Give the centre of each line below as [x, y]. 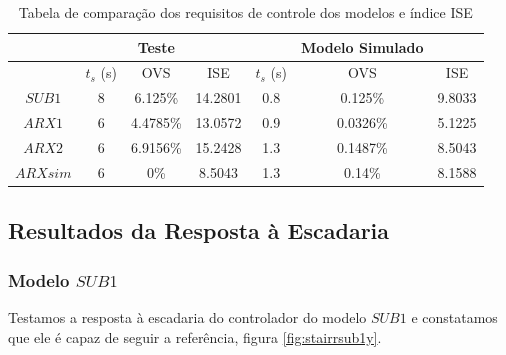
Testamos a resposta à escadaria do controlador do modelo [187, 316]
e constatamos [454, 316]
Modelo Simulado [362, 46]
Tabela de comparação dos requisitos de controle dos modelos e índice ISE [245, 12]
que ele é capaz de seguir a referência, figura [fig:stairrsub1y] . [195, 336]
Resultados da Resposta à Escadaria [199, 230]
